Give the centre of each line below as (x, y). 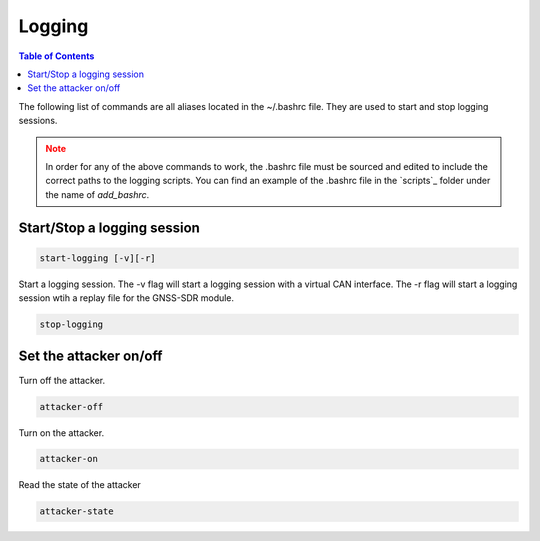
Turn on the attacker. (61, 432)
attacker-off (71, 406)
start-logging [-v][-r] (98, 258)
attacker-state (76, 511)
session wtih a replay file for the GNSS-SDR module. (126, 298)
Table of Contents (56, 56)
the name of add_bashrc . (97, 194)
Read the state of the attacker (80, 485)
